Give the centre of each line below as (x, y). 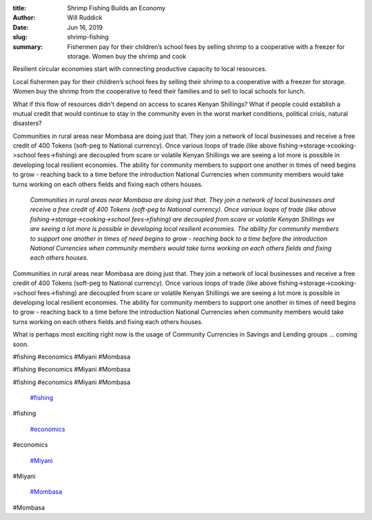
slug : (20, 37)
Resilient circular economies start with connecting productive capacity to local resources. (140, 69)
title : (20, 8)
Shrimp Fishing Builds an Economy (116, 8)
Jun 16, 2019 (85, 27)
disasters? (28, 123)
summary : (28, 47)
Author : (24, 18)
